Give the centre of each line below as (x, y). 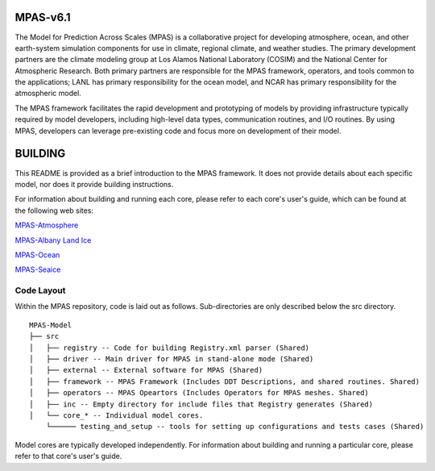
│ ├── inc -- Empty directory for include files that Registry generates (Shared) (201, 404)
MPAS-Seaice (38, 269)
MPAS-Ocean (37, 255)
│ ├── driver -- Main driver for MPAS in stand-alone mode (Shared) (172, 358)
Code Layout (40, 290)
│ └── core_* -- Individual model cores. (116, 415)
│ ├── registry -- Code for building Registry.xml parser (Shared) (170, 348)
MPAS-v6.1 (43, 17)
